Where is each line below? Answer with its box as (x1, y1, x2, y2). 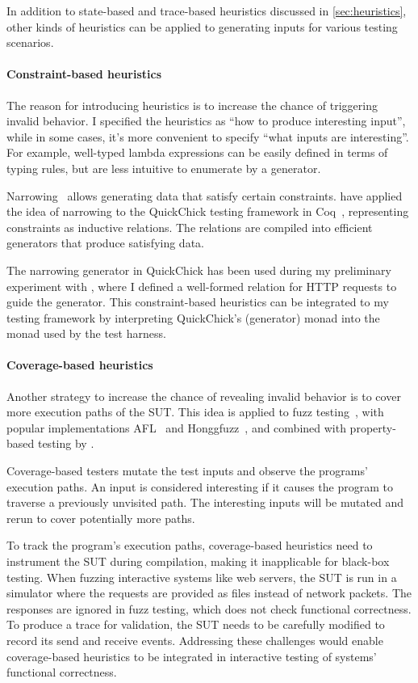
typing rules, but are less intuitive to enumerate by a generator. (6, 159, 321, 176)
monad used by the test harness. (6, 325, 166, 342)
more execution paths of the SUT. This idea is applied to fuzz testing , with (6, 403, 384, 420)
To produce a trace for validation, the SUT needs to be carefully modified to (6, 616, 385, 633)
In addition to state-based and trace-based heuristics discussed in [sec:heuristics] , (6, 2, 407, 19)
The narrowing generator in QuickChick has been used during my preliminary (6, 261, 391, 278)
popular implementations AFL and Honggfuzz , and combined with (6, 419, 346, 436)
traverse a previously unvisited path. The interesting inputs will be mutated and (6, 494, 404, 511)
